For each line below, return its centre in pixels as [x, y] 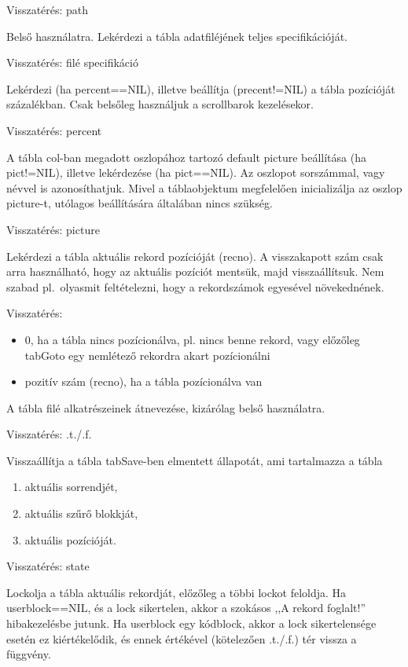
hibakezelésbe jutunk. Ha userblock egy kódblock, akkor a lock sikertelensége [191, 623]
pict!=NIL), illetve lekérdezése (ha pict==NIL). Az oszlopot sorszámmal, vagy [196, 172]
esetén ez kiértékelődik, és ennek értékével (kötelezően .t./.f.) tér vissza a [182, 638]
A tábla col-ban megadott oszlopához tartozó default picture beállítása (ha [186, 157]
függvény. [29, 654]
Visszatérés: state [48, 566]
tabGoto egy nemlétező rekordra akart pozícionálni [147, 355]
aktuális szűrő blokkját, [81, 513]
